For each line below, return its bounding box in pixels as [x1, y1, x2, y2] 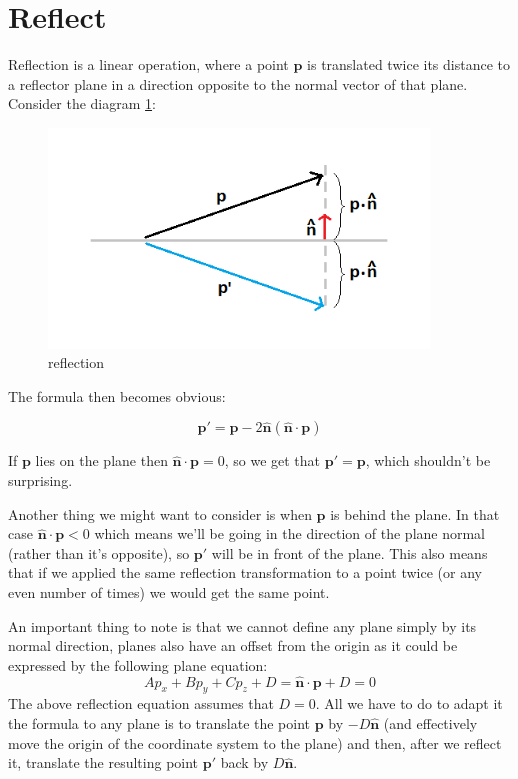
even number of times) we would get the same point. [8, 582, 330, 602]
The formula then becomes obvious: [8, 385, 226, 406]
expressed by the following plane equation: [8, 654, 268, 675]
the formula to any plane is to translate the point [8, 712, 311, 733]
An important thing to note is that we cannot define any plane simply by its [8, 615, 477, 636]
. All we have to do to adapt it [315, 693, 503, 714]
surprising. [8, 470, 73, 491]
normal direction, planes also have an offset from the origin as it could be [8, 635, 458, 656]
